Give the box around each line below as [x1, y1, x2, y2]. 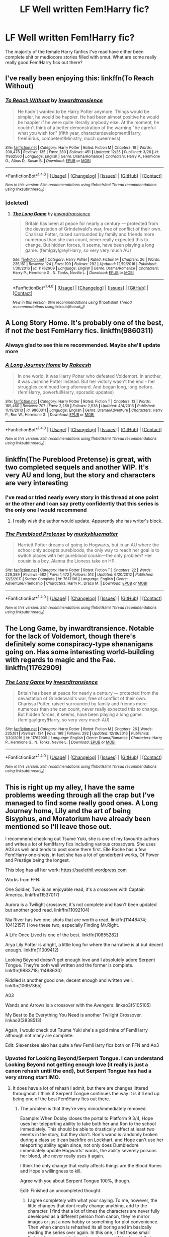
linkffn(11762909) [5, 663, 62, 672]
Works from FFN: [5, 876, 41, 882]
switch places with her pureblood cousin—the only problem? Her [17, 552, 152, 558]
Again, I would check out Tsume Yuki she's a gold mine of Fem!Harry [5, 1027, 148, 1033]
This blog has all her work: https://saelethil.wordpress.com [5, 867, 127, 873]
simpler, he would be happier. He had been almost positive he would [17, 114, 159, 120]
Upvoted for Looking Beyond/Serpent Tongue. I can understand [5, 1054, 163, 1061]
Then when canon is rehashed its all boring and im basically [27, 1224, 152, 1230]
